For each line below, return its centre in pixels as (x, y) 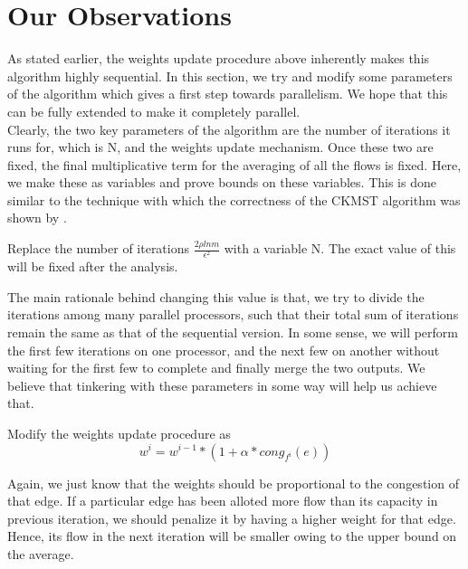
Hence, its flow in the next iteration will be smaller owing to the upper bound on (232, 536)
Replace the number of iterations (99, 248)
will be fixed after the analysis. (93, 266)
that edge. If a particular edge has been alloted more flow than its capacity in (223, 501)
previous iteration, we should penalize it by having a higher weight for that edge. (232, 518)
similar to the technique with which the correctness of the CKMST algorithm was (234, 199)
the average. (41, 553)
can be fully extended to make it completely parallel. (154, 111)
